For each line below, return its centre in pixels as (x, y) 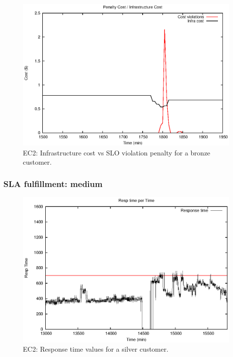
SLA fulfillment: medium (53, 183)
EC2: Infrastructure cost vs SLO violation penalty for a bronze (117, 152)
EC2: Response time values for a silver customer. (96, 349)
